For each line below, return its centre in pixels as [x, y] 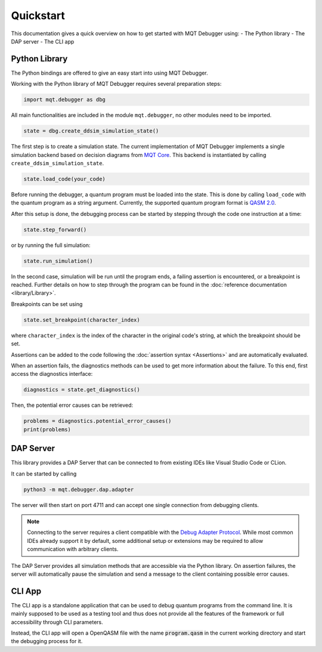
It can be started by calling [44, 474]
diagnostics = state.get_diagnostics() [82, 390]
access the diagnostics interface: [52, 374]
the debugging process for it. [47, 641]
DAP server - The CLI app [43, 41]
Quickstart [38, 16]
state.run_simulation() [58, 261]
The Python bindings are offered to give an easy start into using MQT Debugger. [109, 73]
